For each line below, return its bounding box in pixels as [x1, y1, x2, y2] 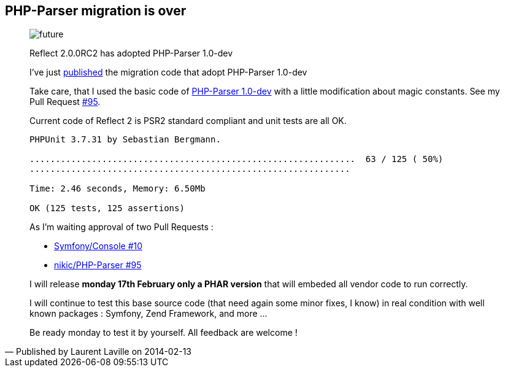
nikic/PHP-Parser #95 [54, 260, 142, 271]
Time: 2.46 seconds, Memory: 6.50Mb [29, 184, 206, 194]
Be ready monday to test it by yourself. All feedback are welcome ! [29, 327, 298, 338]
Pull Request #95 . [29, 96, 101, 107]
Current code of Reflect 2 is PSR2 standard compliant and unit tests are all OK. [29, 115, 347, 126]
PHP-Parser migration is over [5, 3, 187, 18]
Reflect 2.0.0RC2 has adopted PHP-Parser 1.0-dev [29, 48, 233, 59]
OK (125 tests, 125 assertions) [29, 203, 185, 214]
